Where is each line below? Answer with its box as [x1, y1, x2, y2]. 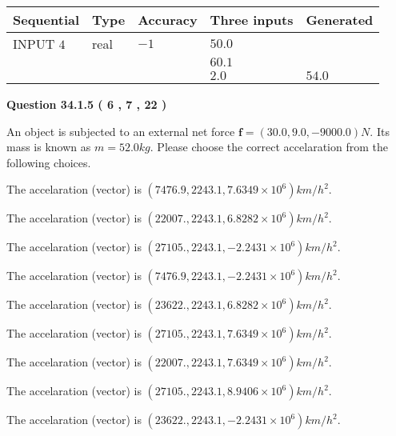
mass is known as [6, 138, 91, 155]
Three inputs [210, 10, 294, 29]
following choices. [6, 154, 91, 170]
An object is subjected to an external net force [6, 122, 235, 139]
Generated [306, 10, 374, 29]
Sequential [13, 10, 80, 29]
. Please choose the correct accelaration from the [150, 138, 388, 155]
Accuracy [138, 10, 198, 29]
